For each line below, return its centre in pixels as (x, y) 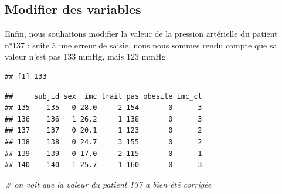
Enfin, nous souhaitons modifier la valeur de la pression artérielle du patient (141, 34)
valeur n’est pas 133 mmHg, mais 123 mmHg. (86, 56)
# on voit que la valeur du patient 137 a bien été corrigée (108, 184)
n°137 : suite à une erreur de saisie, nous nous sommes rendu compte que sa (141, 45)
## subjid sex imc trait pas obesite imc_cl (103, 96)
